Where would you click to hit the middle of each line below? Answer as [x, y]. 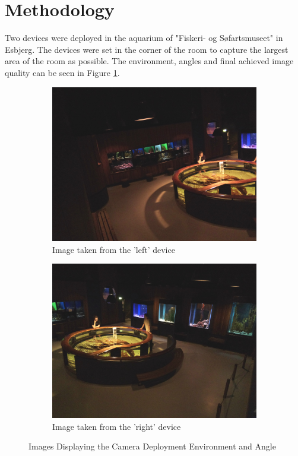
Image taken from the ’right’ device [117, 426]
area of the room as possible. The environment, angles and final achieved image [149, 61]
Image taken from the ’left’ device [114, 249]
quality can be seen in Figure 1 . [62, 72]
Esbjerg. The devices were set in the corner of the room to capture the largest [147, 49]
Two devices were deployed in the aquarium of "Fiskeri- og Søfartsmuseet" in [144, 38]
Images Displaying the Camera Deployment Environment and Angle [152, 446]
